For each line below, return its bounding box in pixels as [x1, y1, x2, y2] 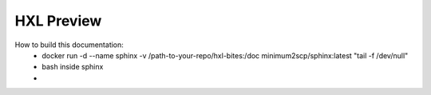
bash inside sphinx [42, 62, 104, 72]
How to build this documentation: [14, 40, 124, 49]
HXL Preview [14, 12, 102, 30]
